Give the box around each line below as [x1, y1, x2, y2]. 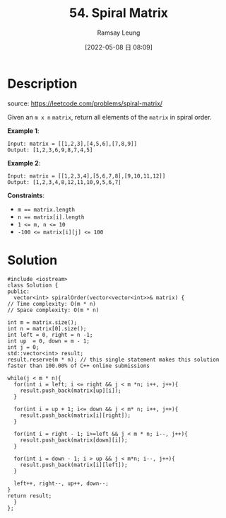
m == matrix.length [17, 206, 76, 213]
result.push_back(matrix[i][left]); [20, 461, 129, 468]
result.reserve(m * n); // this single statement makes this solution [7, 356, 220, 363]
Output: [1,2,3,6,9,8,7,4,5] [7, 146, 93, 154]
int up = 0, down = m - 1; [7, 338, 90, 345]
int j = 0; [7, 343, 40, 351]
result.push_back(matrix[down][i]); [20, 437, 129, 444]
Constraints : [7, 191, 44, 200]
